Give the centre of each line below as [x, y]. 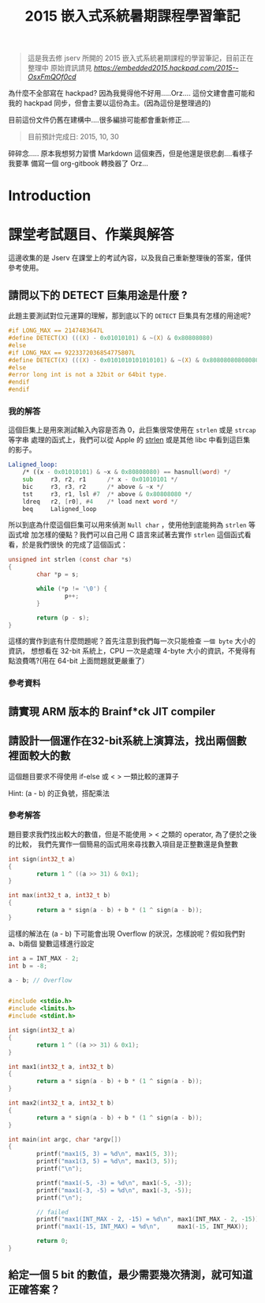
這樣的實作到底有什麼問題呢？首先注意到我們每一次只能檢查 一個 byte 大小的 [132, 641]
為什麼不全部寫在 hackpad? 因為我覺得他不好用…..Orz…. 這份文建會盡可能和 [131, 93]
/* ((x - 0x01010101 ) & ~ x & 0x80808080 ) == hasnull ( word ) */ [127, 472]
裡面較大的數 [39, 756]
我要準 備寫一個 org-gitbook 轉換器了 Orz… [78, 164]
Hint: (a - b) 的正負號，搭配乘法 [59, 793]
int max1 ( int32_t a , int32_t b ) [61, 1066]
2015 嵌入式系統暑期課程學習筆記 [132, 16]
